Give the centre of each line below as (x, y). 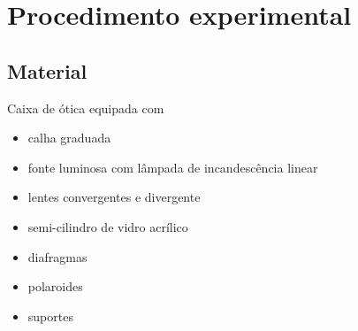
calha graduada (69, 138)
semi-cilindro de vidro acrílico (108, 226)
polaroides (55, 286)
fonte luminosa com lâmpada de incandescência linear (173, 167)
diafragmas (57, 256)
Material (47, 70)
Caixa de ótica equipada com (86, 108)
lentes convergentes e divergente (114, 197)
